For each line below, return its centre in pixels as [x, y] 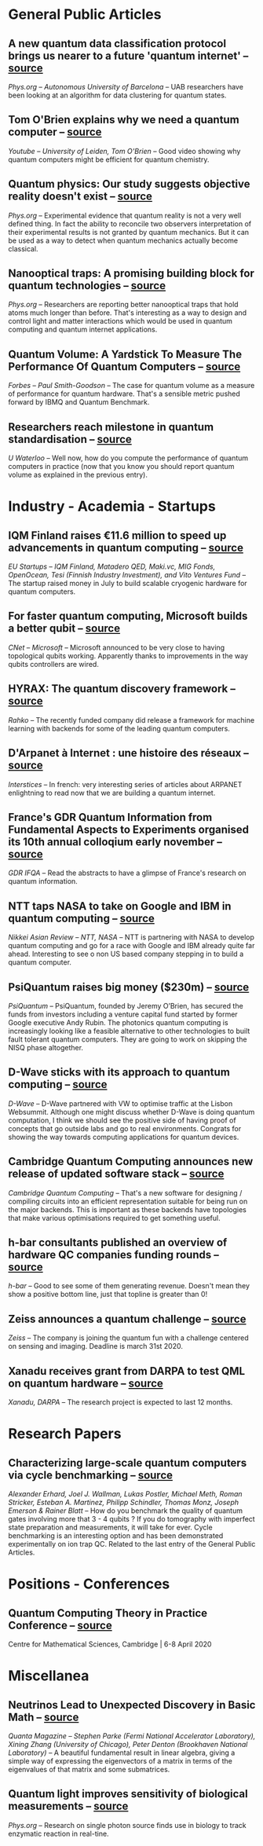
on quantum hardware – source [86, 1383]
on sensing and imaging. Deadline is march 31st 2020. [95, 1346]
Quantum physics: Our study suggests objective [129, 184]
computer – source [55, 132]
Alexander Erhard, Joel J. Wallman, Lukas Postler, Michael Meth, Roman [125, 1494]
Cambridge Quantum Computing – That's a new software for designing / [125, 1192]
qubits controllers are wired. [54, 664]
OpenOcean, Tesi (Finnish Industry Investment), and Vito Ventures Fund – [127, 575]
